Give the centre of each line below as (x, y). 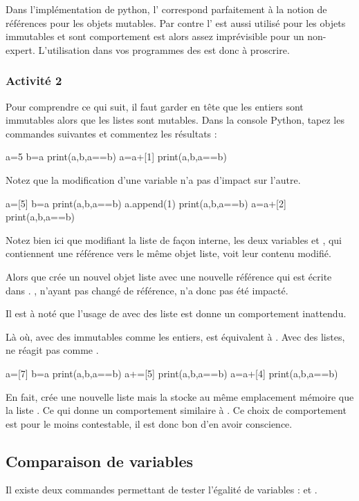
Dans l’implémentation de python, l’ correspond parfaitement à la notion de (166, 9)
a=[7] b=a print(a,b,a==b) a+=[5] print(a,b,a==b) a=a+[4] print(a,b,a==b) (172, 373)
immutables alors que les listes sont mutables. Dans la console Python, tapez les (175, 120)
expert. (20, 49)
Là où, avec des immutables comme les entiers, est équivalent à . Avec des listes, (175, 336)
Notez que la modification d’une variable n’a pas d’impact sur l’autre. (153, 179)
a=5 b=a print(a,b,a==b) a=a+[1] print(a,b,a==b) (116, 157)
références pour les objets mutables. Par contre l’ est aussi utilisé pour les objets (176, 22)
